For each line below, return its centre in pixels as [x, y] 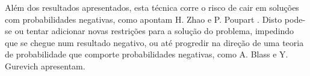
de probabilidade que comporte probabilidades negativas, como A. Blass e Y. [147, 54]
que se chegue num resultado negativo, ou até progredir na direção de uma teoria [154, 42]
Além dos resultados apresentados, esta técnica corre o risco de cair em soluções [152, 7]
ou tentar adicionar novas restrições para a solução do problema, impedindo [154, 31]
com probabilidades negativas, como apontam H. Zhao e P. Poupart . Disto [144, 19]
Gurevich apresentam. [45, 66]
